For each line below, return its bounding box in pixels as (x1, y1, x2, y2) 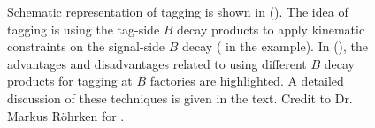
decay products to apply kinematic (177, 19, 365, 38)
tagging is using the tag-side (7, 19, 160, 38)
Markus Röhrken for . (7, 106, 125, 124)
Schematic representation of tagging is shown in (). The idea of (7, 3, 348, 20)
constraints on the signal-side (7, 37, 165, 56)
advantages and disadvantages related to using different (7, 54, 307, 72)
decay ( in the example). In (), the (182, 37, 369, 56)
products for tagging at (7, 72, 133, 90)
